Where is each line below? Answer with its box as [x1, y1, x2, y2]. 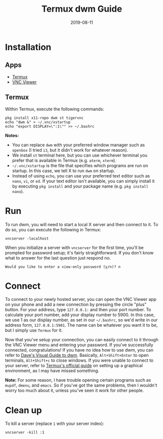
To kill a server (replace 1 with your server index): [5, 421, 105, 426]
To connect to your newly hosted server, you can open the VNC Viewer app [5, 297, 157, 302]
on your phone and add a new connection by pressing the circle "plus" [5, 301, 147, 307]
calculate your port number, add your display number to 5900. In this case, [5, 312, 155, 318]
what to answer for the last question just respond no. [5, 255, 111, 261]
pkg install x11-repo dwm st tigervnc [5, 115, 84, 120]
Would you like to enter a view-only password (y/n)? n [5, 264, 121, 269]
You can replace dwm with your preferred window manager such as [12, 142, 145, 148]
